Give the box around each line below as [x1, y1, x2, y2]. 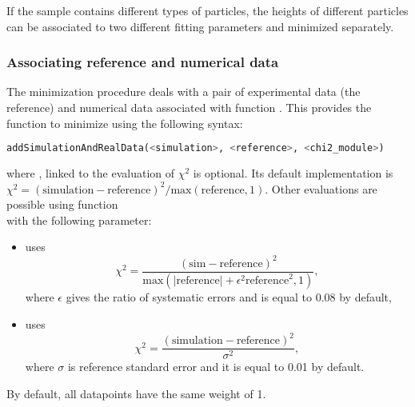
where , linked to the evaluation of [6, 165, 175, 182]
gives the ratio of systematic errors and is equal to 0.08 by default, [66, 289, 392, 305]
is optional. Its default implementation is [193, 165, 393, 182]
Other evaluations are [271, 180, 377, 197]
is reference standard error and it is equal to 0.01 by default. [67, 358, 365, 375]
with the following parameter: [6, 211, 152, 228]
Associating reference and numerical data [6, 52, 279, 72]
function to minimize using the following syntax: [6, 114, 243, 131]
